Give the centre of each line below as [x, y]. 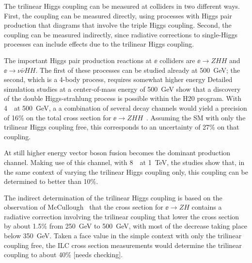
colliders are [177, 60]
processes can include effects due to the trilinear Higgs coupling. [99, 44]
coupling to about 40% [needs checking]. [63, 255]
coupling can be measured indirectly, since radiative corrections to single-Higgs [121, 34]
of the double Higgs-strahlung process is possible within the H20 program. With [123, 98]
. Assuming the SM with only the [196, 117]
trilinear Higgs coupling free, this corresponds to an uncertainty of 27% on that [122, 127]
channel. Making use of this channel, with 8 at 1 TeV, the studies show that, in [124, 162]
